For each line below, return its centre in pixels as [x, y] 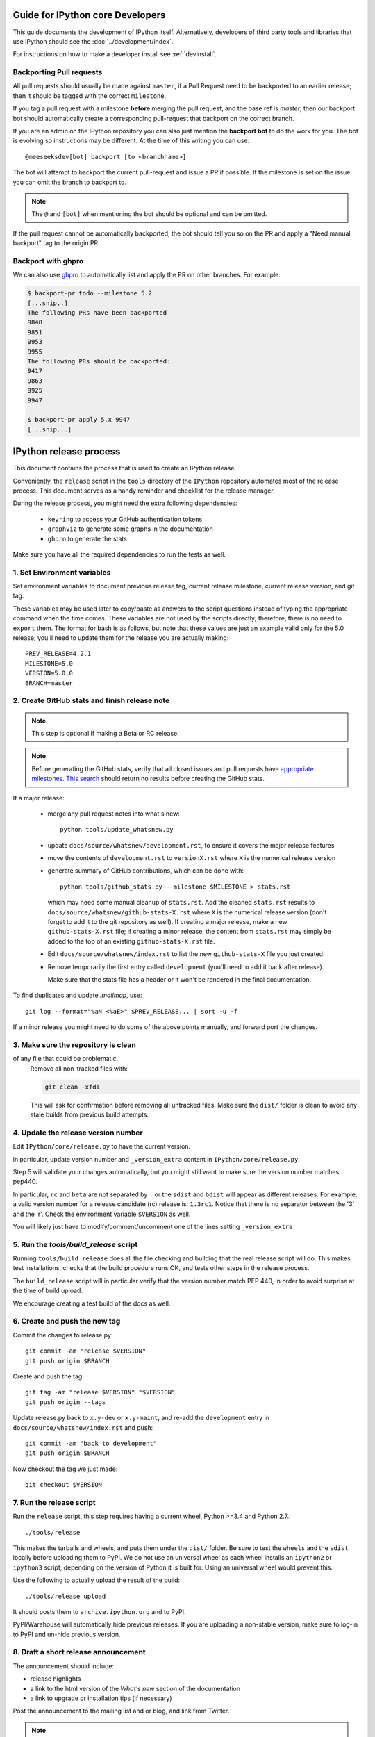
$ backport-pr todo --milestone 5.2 [90, 293]
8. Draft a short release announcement [79, 1652]
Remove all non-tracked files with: [79, 1068]
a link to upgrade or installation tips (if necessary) [101, 1698]
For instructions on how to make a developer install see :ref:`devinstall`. [115, 54]
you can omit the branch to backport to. [69, 182]
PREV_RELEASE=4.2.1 [58, 654]
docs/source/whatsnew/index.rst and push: [83, 1427]
